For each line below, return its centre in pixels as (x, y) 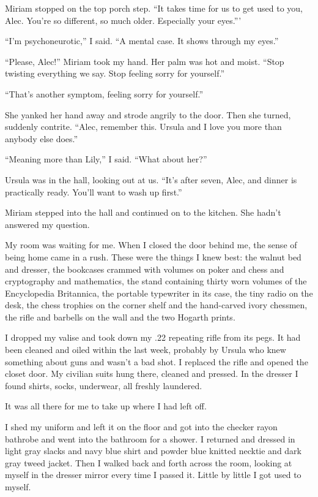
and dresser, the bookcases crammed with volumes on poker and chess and (145, 269)
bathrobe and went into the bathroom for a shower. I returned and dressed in (150, 438)
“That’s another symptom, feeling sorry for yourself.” (104, 93)
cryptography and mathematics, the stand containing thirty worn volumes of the (156, 281)
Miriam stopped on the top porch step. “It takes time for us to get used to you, (154, 8)
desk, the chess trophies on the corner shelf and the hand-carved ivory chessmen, (156, 305)
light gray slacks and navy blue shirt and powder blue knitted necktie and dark (153, 451)
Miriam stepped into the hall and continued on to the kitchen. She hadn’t (143, 212)
